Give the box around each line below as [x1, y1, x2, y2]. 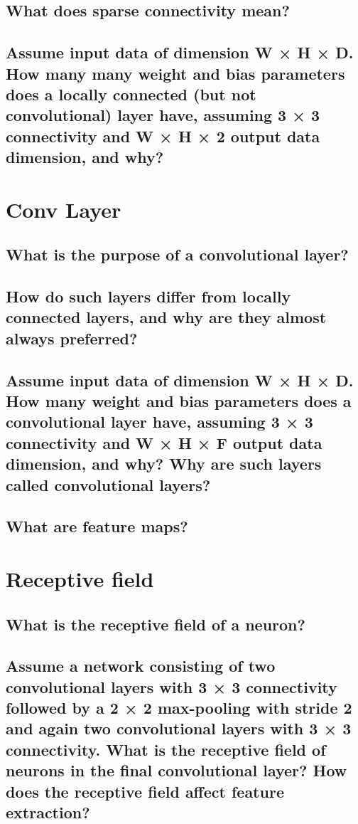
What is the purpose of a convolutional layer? [6, 243, 349, 265]
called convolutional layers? [6, 473, 211, 495]
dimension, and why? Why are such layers [6, 453, 322, 475]
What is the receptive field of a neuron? [6, 613, 305, 635]
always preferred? [6, 327, 138, 349]
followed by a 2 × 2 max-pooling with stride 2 [6, 697, 352, 719]
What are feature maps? [6, 515, 188, 537]
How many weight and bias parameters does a [6, 390, 352, 412]
